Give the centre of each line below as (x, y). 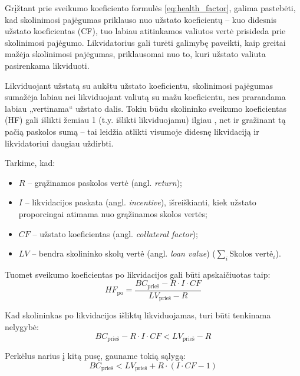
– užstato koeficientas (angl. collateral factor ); (115, 233)
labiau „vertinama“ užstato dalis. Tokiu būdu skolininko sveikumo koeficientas (146, 108)
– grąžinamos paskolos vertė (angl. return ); (105, 182)
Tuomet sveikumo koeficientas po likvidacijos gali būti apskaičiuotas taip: (138, 274)
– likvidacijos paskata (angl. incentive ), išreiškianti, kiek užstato (141, 202)
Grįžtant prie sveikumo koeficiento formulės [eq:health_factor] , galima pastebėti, (150, 8)
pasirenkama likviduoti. (47, 65)
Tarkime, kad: (30, 163)
